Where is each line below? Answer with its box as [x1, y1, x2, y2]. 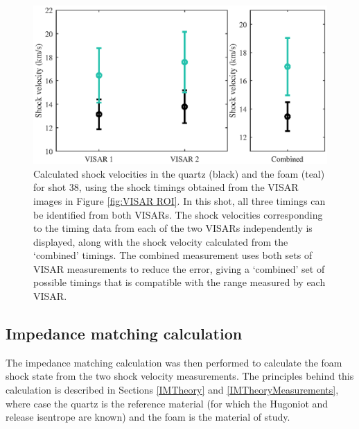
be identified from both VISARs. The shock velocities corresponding [33, 207, 323, 221]
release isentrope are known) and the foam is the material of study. [6, 410, 290, 424]
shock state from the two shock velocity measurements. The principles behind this [6, 369, 354, 383]
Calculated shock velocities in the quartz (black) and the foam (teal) [33, 166, 325, 180]
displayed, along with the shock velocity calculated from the [33, 234, 288, 249]
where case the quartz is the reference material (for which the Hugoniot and [6, 396, 329, 410]
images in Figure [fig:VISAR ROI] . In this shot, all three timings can [33, 193, 326, 208]
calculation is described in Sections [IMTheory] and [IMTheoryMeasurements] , [6, 382, 339, 397]
